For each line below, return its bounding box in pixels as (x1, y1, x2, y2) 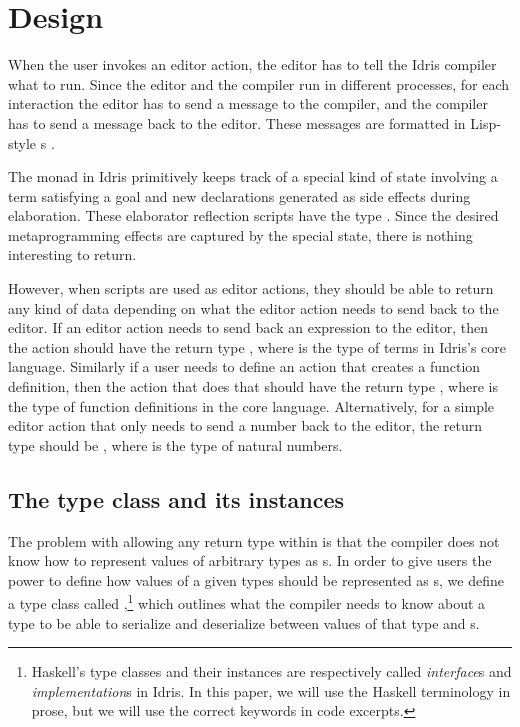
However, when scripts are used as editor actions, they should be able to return (8, 278, 494, 299)
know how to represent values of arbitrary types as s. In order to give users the (8, 550, 492, 571)
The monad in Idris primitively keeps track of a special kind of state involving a (8, 166, 498, 187)
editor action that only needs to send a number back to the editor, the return (8, 415, 483, 436)
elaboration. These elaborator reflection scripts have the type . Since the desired (8, 205, 499, 226)
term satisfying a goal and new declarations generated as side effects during (8, 185, 471, 206)
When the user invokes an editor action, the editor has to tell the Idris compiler (8, 54, 497, 75)
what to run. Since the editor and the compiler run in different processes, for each (8, 73, 510, 94)
